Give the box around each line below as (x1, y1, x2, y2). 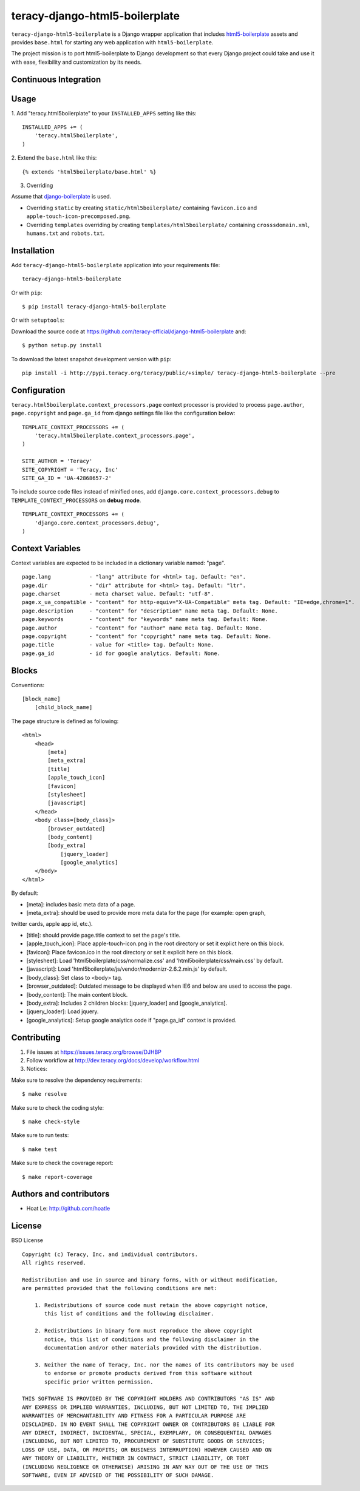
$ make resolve (22, 1090, 67, 1098)
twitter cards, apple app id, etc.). (11, 920, 93, 928)
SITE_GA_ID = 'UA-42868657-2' (22, 475, 112, 481)
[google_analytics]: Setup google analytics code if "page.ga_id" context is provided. (26, 1016, 237, 1024)
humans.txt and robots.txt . (26, 229, 105, 237)
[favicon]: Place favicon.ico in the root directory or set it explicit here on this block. (26, 948, 233, 956)
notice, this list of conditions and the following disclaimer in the (44, 1336, 259, 1343)
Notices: (26, 1065, 48, 1073)
